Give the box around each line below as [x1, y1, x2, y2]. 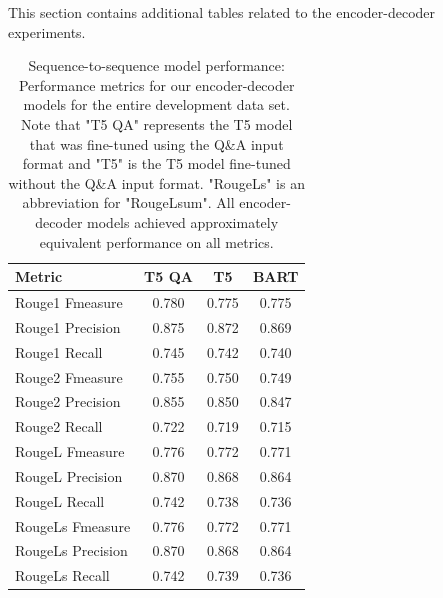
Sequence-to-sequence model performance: [28, 55, 285, 76]
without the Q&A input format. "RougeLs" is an [8, 172, 305, 193]
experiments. [8, 21, 86, 42]
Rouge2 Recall [15, 416, 103, 437]
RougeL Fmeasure [15, 441, 125, 462]
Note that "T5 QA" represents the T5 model [21, 113, 293, 134]
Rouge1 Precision [15, 316, 121, 337]
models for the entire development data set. [23, 94, 290, 115]
